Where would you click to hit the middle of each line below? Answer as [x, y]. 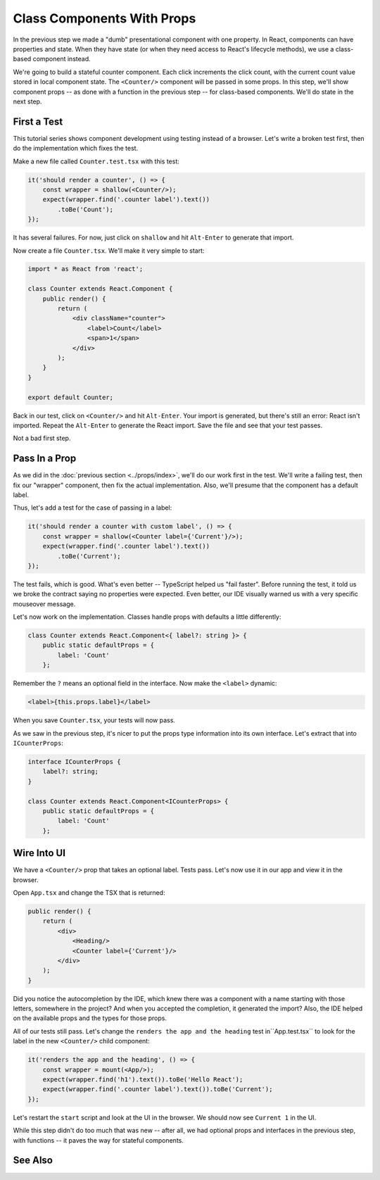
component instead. [62, 59]
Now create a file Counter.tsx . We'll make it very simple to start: [109, 251]
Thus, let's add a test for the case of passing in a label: [93, 508]
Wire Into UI [39, 853]
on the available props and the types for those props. [90, 1018]
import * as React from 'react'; [85, 269]
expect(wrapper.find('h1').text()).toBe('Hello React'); [143, 1080]
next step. [27, 101]
